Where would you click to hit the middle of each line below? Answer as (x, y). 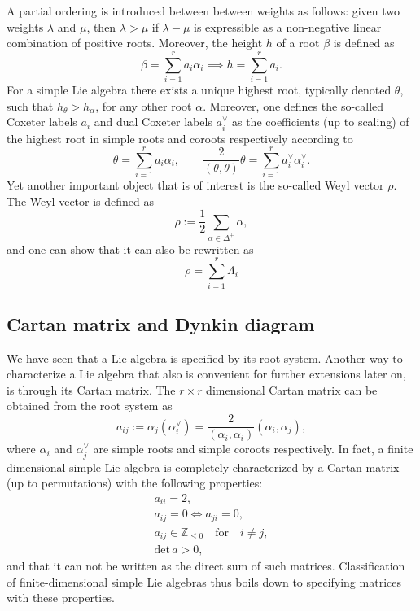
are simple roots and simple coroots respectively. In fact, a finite (253, 449)
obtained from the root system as (90, 406)
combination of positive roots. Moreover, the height (135, 43)
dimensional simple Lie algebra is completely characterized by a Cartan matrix (203, 467)
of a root (298, 43)
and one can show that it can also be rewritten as (130, 249)
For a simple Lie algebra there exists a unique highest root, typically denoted (199, 89)
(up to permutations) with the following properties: (135, 483)
